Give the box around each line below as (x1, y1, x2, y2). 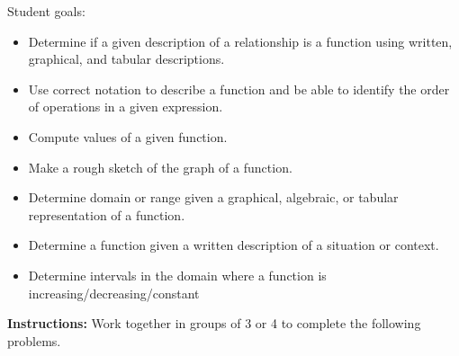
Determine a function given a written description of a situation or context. (28, 236, 439, 254)
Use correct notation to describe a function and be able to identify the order (28, 79, 450, 98)
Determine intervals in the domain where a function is (28, 265, 327, 284)
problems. (7, 331, 61, 350)
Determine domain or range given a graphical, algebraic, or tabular (28, 188, 399, 207)
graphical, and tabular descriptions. (28, 49, 225, 68)
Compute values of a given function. (28, 127, 228, 146)
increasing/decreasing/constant (28, 283, 200, 302)
